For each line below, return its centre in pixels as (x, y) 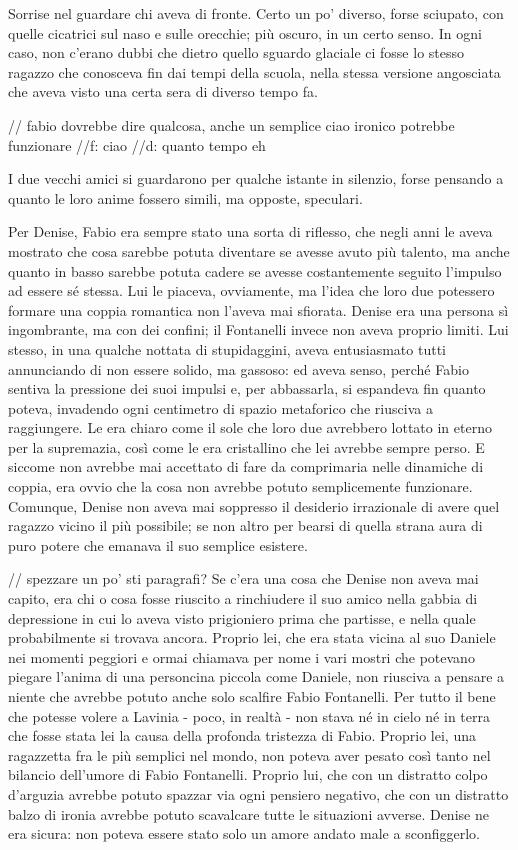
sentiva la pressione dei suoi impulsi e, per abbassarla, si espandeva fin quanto (247, 388)
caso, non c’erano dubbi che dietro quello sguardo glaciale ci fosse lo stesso (236, 52)
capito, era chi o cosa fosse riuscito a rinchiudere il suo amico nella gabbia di (243, 598)
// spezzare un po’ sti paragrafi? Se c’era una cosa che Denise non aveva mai (243, 578)
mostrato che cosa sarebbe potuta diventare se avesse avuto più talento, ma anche (259, 250)
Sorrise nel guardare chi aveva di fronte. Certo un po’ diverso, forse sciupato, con (256, 13)
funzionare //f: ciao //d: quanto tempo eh (137, 144)
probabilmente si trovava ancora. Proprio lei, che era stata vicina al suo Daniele (252, 637)
